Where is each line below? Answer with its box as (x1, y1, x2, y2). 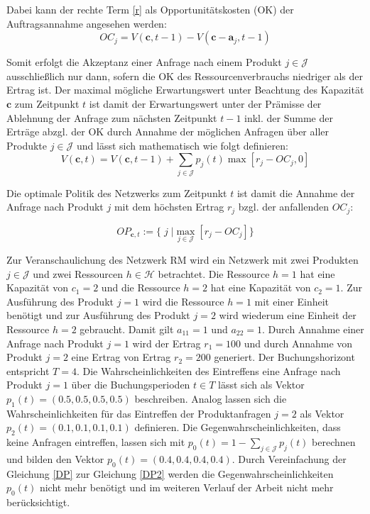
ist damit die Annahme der (236, 185, 355, 200)
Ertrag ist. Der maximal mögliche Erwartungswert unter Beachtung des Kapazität (6, 82, 364, 97)
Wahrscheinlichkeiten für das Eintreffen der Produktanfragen (6, 406, 271, 420)
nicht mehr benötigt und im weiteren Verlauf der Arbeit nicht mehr (39, 480, 334, 495)
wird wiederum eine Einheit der (219, 308, 357, 323)
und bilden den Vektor (6, 451, 104, 466)
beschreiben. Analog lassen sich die (134, 391, 287, 406)
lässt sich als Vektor (218, 377, 305, 392)
